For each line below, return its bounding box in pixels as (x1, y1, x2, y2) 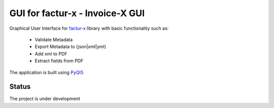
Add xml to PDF (35, 50, 68, 57)
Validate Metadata (35, 36, 73, 42)
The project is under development (9, 96, 81, 102)
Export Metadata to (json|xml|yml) (35, 43, 107, 50)
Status (9, 82, 31, 91)
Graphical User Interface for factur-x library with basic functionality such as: (9, 25, 169, 31)
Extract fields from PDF (35, 58, 84, 64)
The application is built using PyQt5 (9, 69, 84, 75)
